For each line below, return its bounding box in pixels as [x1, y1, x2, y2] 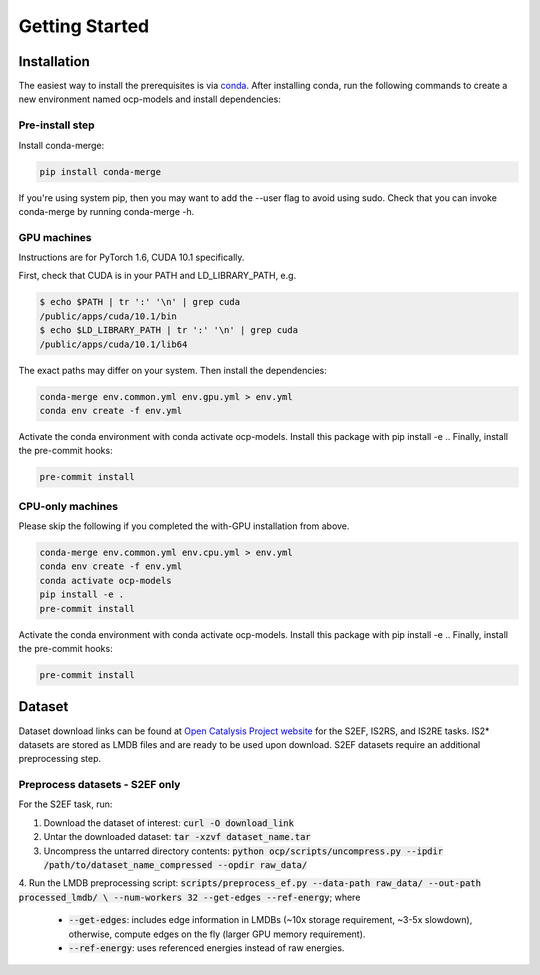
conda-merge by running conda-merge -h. [18, 205, 195, 217]
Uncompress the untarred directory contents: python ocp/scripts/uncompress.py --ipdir [43, 845, 444, 857]
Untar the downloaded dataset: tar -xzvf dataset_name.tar [43, 831, 312, 843]
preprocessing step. [18, 753, 102, 765]
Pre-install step [18, 118, 95, 132]
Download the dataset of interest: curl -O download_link [43, 816, 295, 829]
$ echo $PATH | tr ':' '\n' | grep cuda [39, 296, 240, 308]
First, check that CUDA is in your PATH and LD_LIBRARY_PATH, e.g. [18, 270, 297, 282]
